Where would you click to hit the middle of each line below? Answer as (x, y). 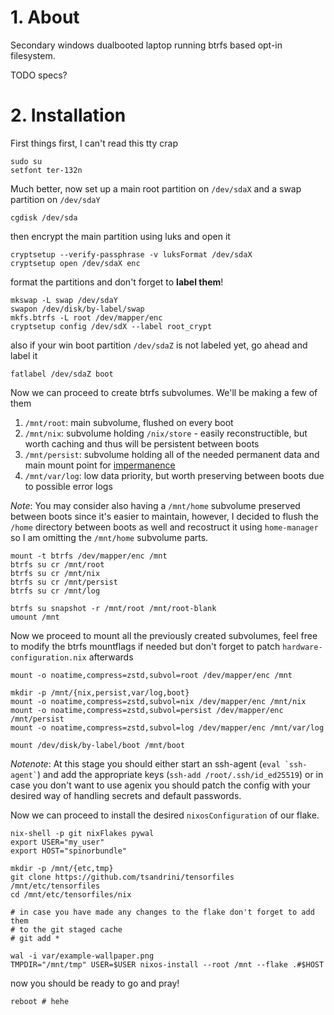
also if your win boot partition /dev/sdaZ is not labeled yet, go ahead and (159, 345)
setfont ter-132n (46, 170)
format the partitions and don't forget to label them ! (117, 282)
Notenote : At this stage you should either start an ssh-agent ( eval (145, 763)
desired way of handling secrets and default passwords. (126, 795)
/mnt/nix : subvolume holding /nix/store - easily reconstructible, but (166, 433)
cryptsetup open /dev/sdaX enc (75, 263)
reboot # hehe (40, 1001)
